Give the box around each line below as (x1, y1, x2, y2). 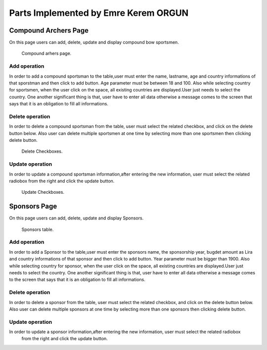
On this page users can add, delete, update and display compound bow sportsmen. (9, 40, 179, 45)
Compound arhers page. (21, 50, 72, 56)
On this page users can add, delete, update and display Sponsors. (9, 215, 144, 221)
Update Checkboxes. (21, 189, 64, 195)
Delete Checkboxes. (21, 148, 63, 154)
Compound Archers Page (9, 26, 89, 35)
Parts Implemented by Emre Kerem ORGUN (9, 7, 189, 18)
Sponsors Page (9, 202, 57, 211)
